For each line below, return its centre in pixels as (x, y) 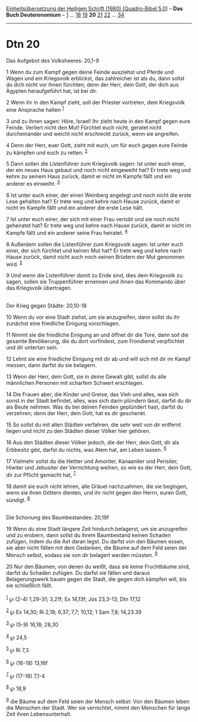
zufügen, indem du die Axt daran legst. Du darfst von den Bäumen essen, (95, 542)
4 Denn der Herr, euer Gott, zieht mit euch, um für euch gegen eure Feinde (97, 145)
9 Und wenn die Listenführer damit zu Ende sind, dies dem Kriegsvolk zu (94, 276)
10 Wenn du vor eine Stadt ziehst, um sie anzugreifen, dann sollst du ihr (93, 317)
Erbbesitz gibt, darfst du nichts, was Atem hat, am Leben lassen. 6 (86, 449)
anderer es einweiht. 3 (33, 183)
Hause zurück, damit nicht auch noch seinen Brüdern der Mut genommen (95, 257)
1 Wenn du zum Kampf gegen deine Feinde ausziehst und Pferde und (90, 72)
